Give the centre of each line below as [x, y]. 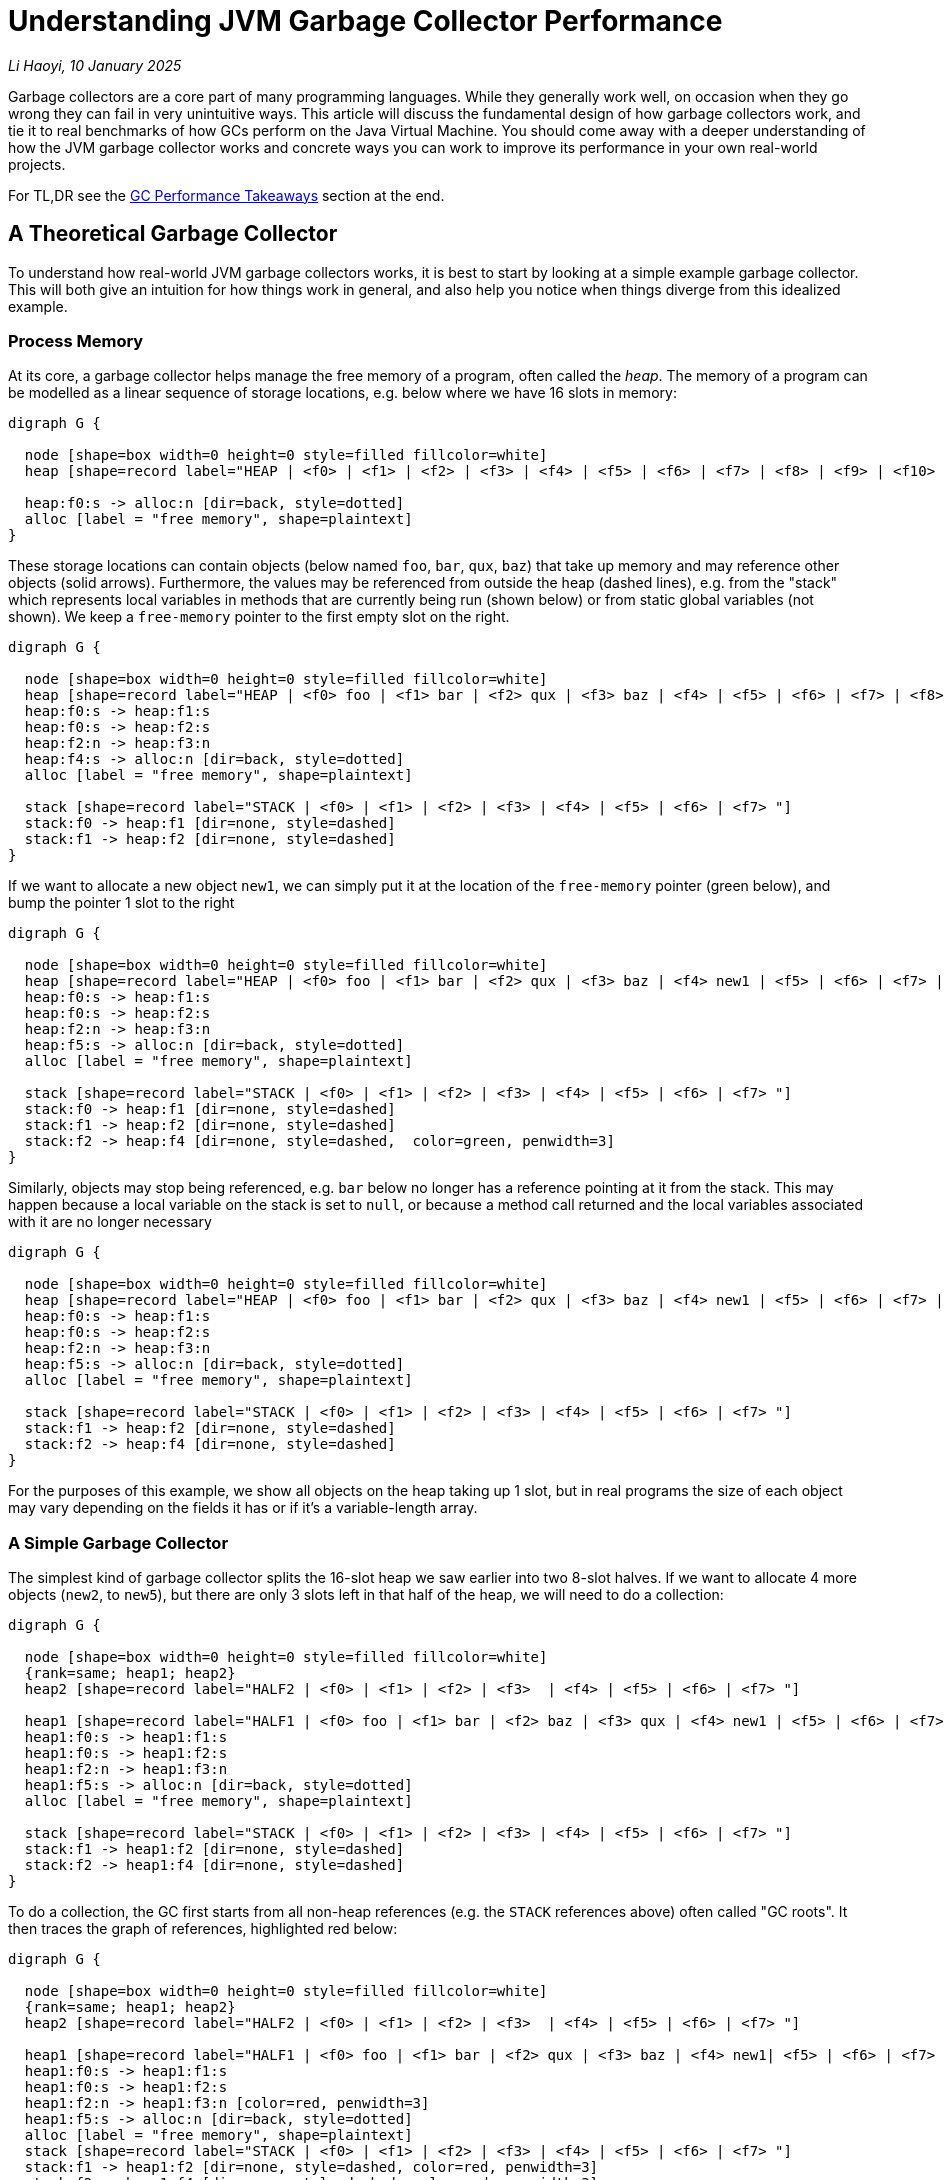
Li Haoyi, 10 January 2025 [95, 65]
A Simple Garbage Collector [118, 1542]
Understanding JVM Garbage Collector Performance [365, 21]
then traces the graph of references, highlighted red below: [203, 1929]
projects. [37, 164]
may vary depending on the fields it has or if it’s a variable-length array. [243, 1508]
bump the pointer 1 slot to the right [121, 903]
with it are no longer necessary [110, 1222]
